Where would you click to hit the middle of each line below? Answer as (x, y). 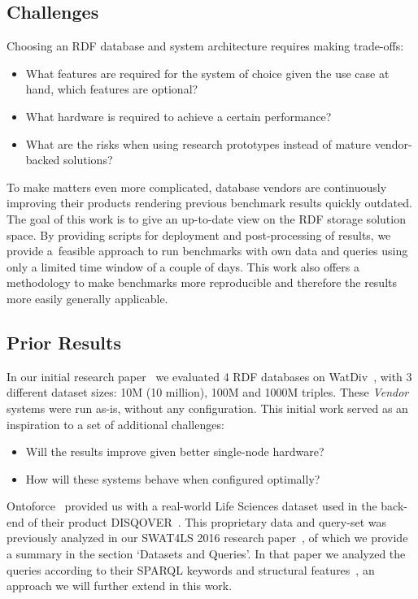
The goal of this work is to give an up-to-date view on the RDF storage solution (206, 218)
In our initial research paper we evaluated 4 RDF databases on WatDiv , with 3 (209, 376)
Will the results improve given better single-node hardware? (175, 451)
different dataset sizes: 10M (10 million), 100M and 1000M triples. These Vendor (208, 392)
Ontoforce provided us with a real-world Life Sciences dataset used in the (192, 506)
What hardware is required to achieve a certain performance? (179, 116)
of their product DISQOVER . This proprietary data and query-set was (207, 521)
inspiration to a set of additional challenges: (115, 424)
